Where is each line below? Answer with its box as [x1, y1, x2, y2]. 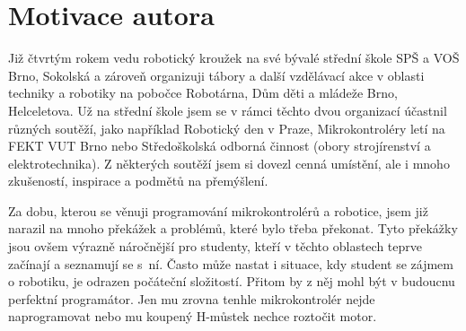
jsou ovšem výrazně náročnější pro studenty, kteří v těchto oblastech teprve [8, 237, 423, 256]
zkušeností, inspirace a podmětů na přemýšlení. [8, 171, 268, 190]
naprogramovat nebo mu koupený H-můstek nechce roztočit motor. [8, 307, 377, 326]
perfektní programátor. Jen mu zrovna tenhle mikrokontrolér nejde [8, 289, 375, 308]
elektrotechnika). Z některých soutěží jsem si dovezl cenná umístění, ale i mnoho [8, 153, 450, 172]
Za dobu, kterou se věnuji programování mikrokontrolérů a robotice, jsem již [8, 201, 428, 220]
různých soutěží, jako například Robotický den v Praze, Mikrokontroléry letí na [8, 118, 445, 137]
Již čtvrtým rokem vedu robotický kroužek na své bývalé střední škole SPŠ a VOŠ [8, 48, 460, 67]
